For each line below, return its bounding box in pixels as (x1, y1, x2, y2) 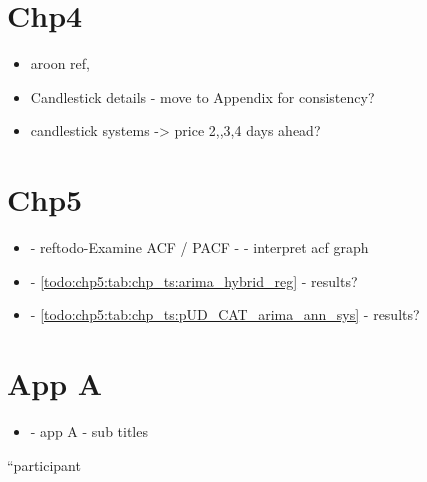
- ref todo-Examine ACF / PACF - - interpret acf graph (30, 237, 369, 258)
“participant (7, 454, 81, 475)
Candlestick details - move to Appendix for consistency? (30, 86, 375, 107)
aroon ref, (30, 53, 91, 74)
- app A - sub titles (30, 420, 148, 441)
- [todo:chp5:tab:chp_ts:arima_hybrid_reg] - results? (30, 270, 358, 291)
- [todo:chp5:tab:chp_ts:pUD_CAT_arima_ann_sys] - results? (30, 304, 420, 325)
